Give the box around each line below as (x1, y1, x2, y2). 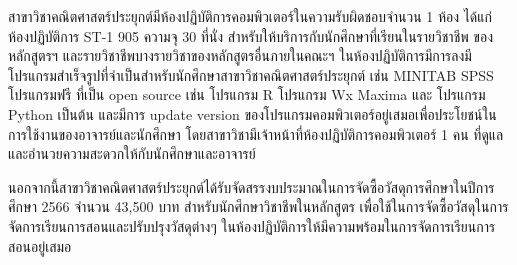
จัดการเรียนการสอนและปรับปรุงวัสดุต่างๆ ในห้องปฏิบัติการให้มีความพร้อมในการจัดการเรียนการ (8, 215, 496, 236)
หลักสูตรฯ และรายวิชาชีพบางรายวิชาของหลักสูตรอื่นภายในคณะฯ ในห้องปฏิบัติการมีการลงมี (8, 45, 472, 66)
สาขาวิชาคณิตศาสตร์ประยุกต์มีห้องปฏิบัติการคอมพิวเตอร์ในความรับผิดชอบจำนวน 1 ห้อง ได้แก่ (8, 6, 492, 26)
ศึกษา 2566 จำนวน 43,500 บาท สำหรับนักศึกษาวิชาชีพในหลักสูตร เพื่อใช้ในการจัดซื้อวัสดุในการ (8, 196, 509, 217)
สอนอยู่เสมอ (8, 235, 72, 256)
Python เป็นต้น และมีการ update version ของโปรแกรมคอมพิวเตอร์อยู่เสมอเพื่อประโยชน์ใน (8, 103, 497, 124)
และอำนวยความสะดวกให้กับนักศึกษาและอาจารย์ (8, 143, 256, 164)
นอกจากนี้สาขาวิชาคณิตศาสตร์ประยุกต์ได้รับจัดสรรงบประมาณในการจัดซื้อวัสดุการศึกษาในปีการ (8, 176, 495, 197)
